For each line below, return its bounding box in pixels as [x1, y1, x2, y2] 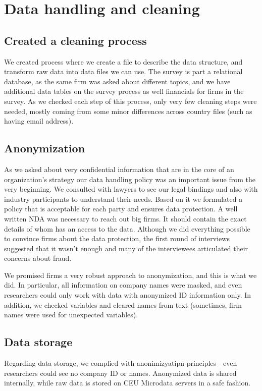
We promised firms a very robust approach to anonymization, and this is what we [4, 269, 257, 280]
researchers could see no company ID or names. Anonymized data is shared [4, 367, 237, 378]
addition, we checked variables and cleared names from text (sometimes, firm [4, 299, 242, 310]
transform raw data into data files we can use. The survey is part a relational [4, 66, 243, 77]
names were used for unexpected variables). [4, 309, 138, 320]
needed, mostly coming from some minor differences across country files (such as [4, 105, 252, 116]
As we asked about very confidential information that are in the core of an [4, 163, 234, 174]
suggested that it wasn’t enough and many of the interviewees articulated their [4, 243, 248, 253]
